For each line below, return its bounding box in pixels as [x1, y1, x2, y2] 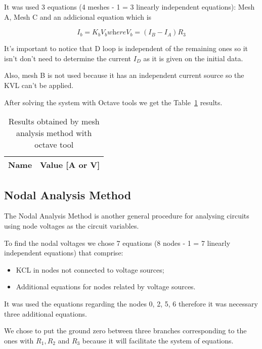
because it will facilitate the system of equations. [82, 335, 234, 345]
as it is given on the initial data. [143, 53, 243, 63]
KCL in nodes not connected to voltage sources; [16, 264, 164, 275]
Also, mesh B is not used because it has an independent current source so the [4, 70, 244, 80]
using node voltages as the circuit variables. [4, 220, 139, 231]
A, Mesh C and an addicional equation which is [4, 11, 152, 22]
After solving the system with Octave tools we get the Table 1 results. [4, 97, 223, 107]
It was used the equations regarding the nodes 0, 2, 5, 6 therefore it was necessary [4, 298, 258, 309]
